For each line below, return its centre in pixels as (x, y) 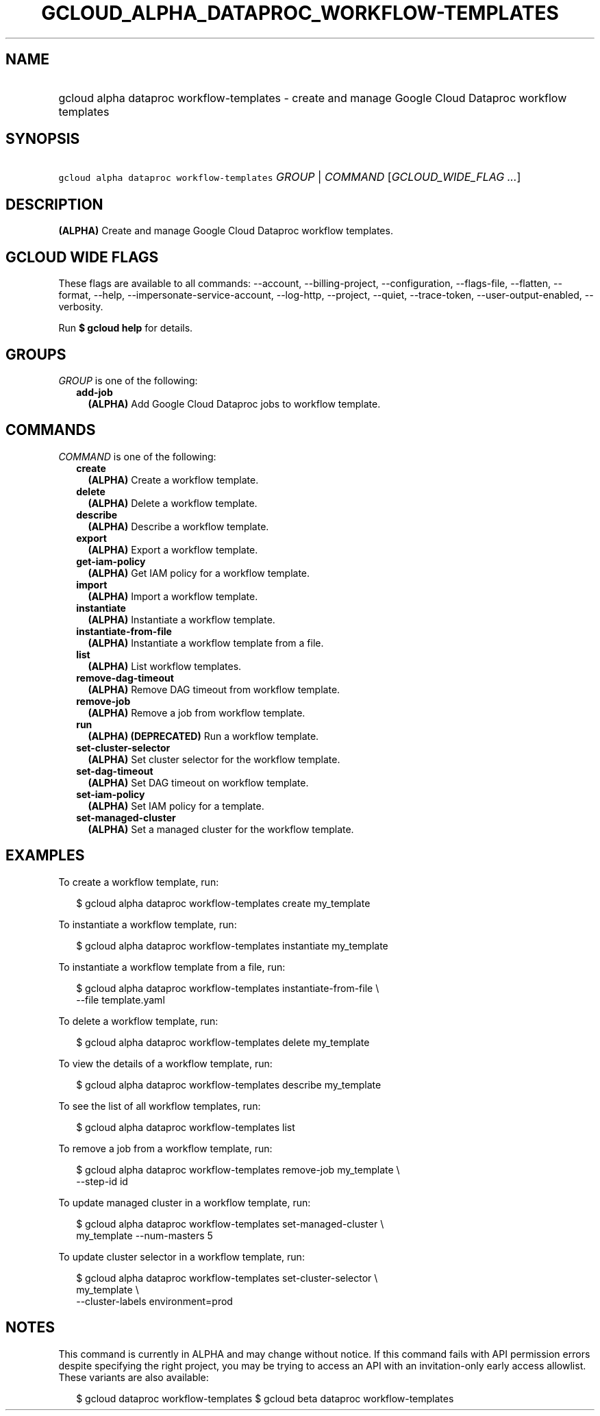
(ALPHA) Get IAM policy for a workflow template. (199, 573)
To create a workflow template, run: (139, 882)
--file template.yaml (121, 999)
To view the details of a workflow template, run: (165, 1063)
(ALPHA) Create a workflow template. (173, 480)
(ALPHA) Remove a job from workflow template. (197, 712)
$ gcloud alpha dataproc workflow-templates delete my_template (223, 1042)
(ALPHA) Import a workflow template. (173, 596)
